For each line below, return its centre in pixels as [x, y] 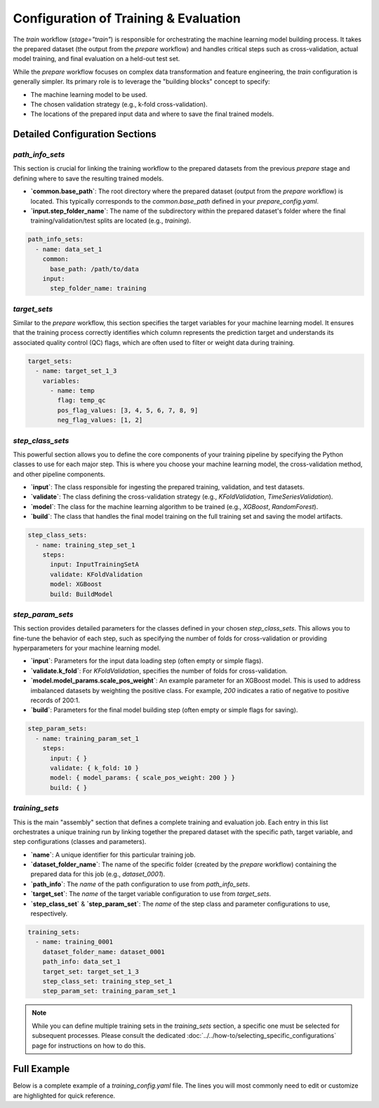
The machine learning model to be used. [89, 94]
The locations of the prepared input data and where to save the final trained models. [152, 114]
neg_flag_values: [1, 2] [100, 420]
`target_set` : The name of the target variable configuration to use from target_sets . [151, 894]
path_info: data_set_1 [81, 962]
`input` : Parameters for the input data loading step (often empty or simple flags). [147, 661]
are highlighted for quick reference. [64, 1095]
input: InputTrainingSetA [95, 565]
